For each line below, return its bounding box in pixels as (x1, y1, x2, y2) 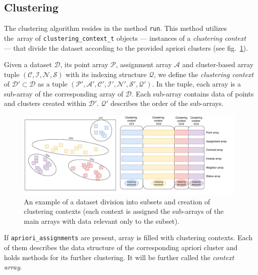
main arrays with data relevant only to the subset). (24, 215, 180, 226)
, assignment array (116, 59, 172, 70)
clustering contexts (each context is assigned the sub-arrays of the (24, 206, 224, 216)
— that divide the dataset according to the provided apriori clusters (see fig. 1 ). (4, 42, 248, 53)
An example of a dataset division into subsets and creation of (24, 196, 210, 206)
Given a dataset (4, 59, 52, 70)
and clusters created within (4, 98, 86, 108)
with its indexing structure (65, 69, 147, 79)
